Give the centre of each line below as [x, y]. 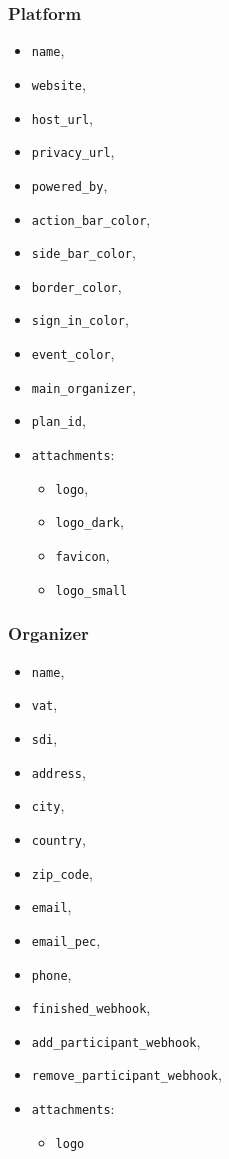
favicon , [82, 555]
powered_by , [69, 184]
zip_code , [62, 872]
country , [58, 838]
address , [58, 771]
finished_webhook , [91, 1007]
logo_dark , [89, 521]
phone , [51, 973]
